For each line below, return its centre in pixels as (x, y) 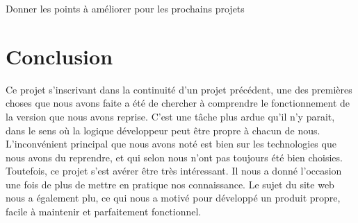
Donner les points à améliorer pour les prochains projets (125, 8)
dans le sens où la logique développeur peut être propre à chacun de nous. (163, 130)
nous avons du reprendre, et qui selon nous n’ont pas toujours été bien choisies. (174, 157)
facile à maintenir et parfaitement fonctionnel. (104, 212)
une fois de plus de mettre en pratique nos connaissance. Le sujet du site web (170, 184)
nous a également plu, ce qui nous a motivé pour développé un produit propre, (173, 198)
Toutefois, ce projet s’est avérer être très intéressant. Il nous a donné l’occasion (174, 171)
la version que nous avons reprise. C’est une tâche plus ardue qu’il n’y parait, (170, 116)
